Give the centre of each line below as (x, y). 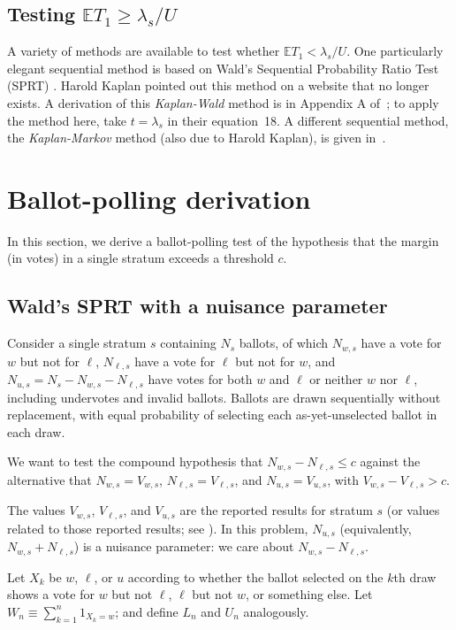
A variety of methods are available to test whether (144, 51)
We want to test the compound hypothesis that (135, 461)
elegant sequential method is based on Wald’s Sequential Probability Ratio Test (223, 68)
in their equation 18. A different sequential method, (308, 120)
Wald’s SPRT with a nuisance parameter (198, 306)
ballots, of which (284, 343)
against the (390, 461)
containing (188, 343)
